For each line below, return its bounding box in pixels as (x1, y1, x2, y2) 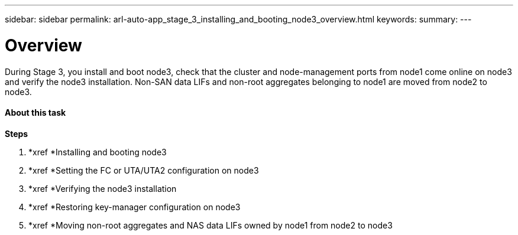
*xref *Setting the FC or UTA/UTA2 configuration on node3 (28, 165, 259, 175)
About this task (5, 107, 66, 118)
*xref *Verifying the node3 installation (28, 183, 177, 194)
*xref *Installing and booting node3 (28, 146, 167, 157)
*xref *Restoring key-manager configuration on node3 (28, 201, 241, 212)
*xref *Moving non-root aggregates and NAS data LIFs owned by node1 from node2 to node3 (28, 220, 393, 230)
